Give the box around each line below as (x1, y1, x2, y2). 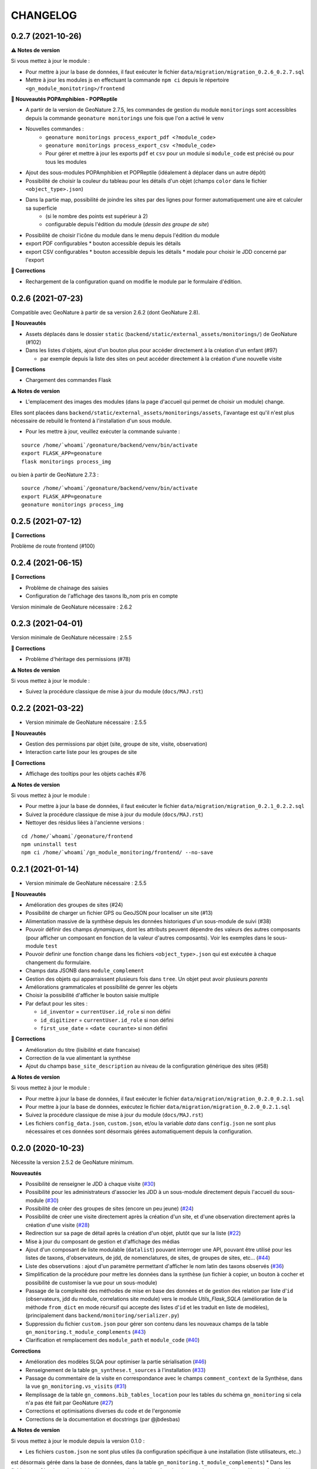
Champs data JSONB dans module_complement (25, 967, 144, 974)
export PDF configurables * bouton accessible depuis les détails (25, 240, 181, 247)
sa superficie (25, 204, 58, 212)
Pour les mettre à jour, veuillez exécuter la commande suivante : (25, 428, 180, 435)
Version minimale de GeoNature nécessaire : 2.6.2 (11, 603, 132, 611)
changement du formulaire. (25, 958, 92, 966)
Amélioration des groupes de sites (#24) (25, 901, 123, 908)
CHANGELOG (11, 9, 77, 22)
